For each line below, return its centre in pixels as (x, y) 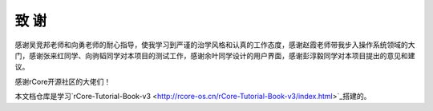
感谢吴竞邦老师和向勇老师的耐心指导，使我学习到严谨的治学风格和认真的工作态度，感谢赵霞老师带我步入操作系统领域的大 (215, 45)
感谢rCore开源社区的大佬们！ (63, 81)
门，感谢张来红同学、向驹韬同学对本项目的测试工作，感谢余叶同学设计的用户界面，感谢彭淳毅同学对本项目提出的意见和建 (215, 55)
